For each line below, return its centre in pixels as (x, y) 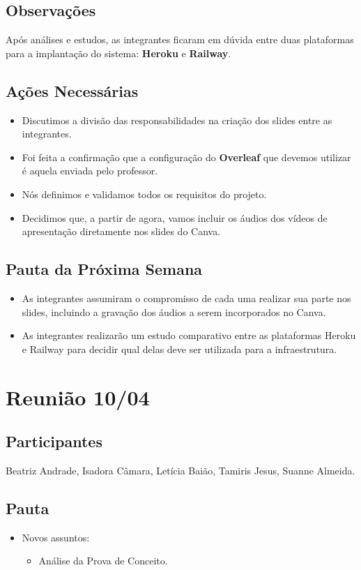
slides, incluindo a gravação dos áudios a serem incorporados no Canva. (174, 312)
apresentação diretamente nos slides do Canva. (121, 231)
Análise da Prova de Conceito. (103, 561)
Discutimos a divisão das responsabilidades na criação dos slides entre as (177, 120)
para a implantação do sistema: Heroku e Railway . (118, 53)
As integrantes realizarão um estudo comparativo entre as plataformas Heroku (189, 335)
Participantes (54, 441)
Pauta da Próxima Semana (104, 269)
